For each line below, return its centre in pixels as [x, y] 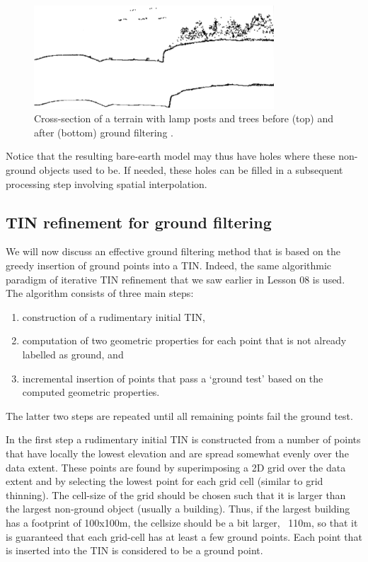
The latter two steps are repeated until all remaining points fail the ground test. [179, 415]
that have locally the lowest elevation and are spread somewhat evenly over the [177, 453]
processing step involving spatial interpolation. [107, 183]
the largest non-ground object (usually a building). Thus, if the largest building [178, 509]
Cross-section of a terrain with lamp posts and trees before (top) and [184, 118]
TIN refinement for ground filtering [139, 222]
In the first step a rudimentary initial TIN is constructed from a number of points [183, 439]
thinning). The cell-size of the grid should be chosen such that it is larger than [176, 494]
